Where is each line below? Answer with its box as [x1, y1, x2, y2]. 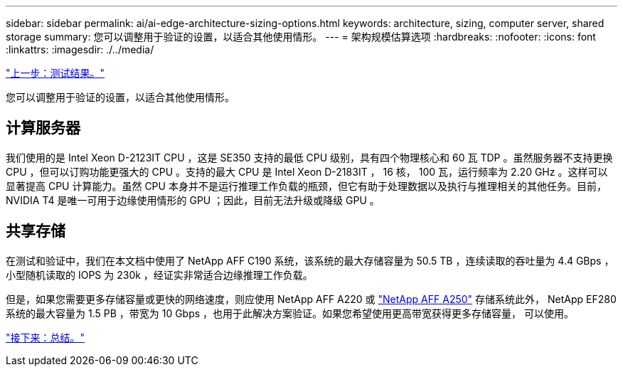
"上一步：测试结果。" [6, 67, 105, 79]
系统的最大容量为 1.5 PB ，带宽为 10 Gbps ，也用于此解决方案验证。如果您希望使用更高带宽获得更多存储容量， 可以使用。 [6, 307, 575, 319]
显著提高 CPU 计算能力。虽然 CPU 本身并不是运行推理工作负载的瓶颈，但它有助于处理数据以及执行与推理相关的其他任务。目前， [6, 179, 607, 192]
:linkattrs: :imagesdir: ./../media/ [6, 43, 154, 55]
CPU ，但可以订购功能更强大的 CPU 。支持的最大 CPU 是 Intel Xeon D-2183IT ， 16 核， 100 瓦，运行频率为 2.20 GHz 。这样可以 [6, 165, 608, 178]
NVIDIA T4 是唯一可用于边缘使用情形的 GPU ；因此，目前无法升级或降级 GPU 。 [6, 193, 380, 206]
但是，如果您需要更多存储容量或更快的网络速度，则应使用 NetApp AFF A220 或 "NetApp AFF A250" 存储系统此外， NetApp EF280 [6, 292, 617, 305]
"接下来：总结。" [6, 331, 85, 344]
